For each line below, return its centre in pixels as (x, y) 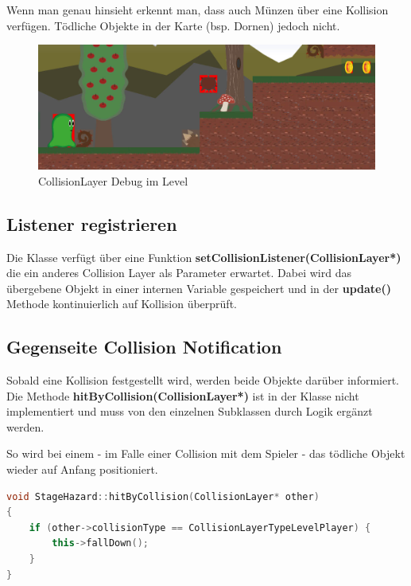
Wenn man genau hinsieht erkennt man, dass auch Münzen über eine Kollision (198, 10)
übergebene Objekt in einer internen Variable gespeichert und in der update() (199, 288)
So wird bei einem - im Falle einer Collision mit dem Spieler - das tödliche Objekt (206, 453)
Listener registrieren (92, 223)
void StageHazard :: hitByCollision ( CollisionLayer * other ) (163, 496)
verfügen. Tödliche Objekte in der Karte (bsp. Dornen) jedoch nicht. (173, 25)
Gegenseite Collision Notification (144, 347)
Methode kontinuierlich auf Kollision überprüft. (122, 304)
